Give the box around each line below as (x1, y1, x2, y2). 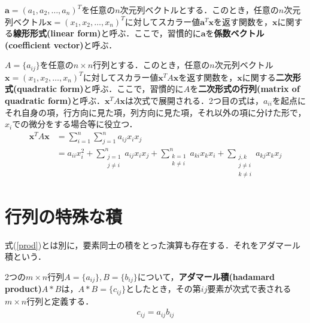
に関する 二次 (242, 70, 293, 83)
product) (5, 282, 42, 295)
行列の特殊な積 (5, 204, 123, 228)
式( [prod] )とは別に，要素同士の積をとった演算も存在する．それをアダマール (5, 238, 301, 251)
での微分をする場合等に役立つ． (12, 118, 138, 130)
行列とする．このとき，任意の (93, 59, 210, 71)
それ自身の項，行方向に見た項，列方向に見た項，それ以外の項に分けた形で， (5, 106, 306, 118)
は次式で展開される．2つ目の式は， (124, 94, 263, 107)
